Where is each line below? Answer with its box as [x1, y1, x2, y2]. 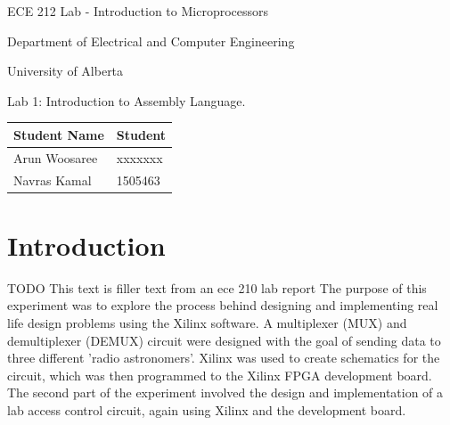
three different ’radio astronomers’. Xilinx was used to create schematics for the [7, 348, 440, 367]
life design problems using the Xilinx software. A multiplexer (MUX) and [7, 313, 407, 331]
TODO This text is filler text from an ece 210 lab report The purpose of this [7, 278, 427, 297]
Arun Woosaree [13, 148, 98, 167]
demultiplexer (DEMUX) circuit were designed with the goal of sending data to [7, 331, 441, 349]
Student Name [13, 125, 104, 143]
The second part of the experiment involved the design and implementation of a [7, 383, 444, 402]
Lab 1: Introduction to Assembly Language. [7, 91, 246, 110]
